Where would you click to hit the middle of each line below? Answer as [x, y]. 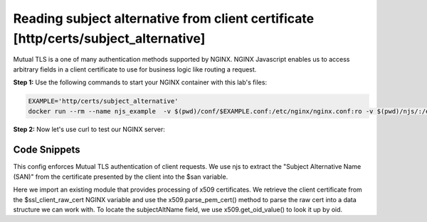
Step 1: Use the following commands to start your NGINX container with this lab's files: [140, 82]
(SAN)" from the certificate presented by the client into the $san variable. [121, 177]
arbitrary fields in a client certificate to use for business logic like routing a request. [135, 69]
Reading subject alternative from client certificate [164, 18]
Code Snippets [47, 150]
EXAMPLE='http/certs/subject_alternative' [103, 101]
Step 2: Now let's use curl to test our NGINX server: [89, 129]
